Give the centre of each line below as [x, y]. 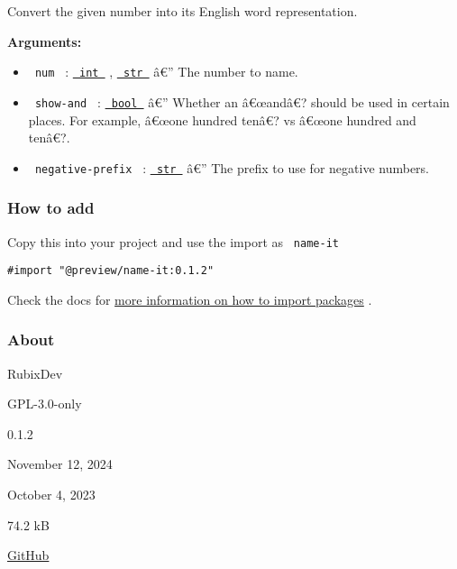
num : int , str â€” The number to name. [166, 72]
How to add [51, 208]
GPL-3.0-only [45, 404]
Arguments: [45, 41]
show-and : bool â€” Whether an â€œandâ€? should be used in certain [242, 101]
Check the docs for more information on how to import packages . [190, 299]
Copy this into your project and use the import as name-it [173, 241]
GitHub [28, 555]
